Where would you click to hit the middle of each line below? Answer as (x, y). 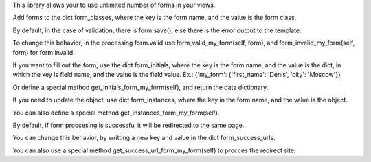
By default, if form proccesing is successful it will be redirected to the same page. (128, 125)
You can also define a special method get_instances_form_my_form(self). (116, 113)
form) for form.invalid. (44, 52)
